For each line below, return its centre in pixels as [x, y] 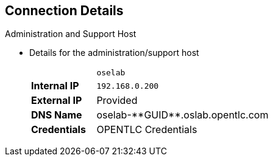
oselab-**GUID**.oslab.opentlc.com [183, 115]
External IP [57, 101]
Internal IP [55, 86]
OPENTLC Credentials [147, 130]
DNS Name [57, 115]
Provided [117, 101]
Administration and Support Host [71, 34]
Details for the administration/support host [114, 53]
